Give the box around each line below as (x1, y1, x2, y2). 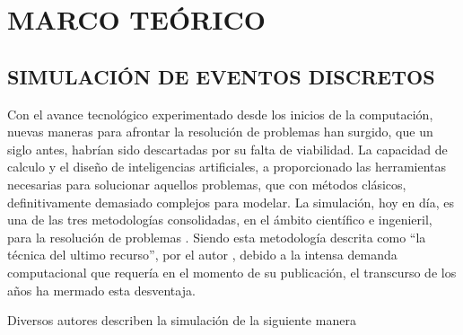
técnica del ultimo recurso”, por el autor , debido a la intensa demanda (7, 245, 397, 264)
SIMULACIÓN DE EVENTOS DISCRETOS (7, 62, 435, 90)
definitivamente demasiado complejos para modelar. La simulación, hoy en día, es (7, 192, 454, 211)
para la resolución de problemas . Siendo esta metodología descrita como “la (7, 227, 426, 246)
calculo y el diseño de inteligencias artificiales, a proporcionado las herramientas (7, 157, 447, 176)
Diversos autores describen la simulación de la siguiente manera (7, 311, 356, 330)
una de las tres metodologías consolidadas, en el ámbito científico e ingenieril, (7, 210, 432, 229)
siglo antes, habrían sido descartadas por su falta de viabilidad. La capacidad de (7, 139, 448, 158)
